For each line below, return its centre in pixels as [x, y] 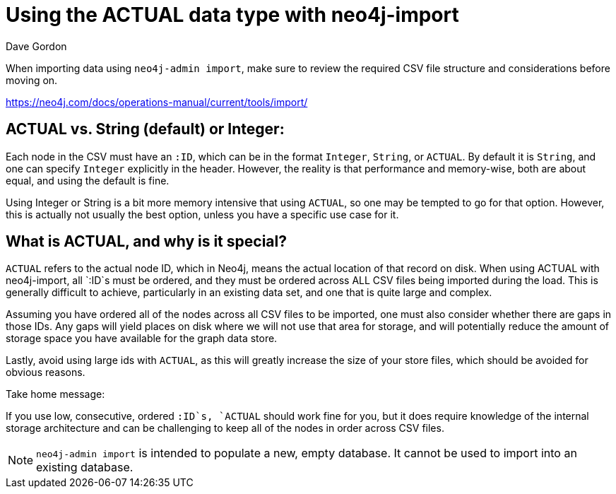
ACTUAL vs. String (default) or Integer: [145, 129]
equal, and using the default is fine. [88, 180]
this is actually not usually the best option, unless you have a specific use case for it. [202, 214]
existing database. [85, 467]
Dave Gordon [36, 46]
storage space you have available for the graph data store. [142, 339]
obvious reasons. [46, 372]
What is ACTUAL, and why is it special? [146, 242]
